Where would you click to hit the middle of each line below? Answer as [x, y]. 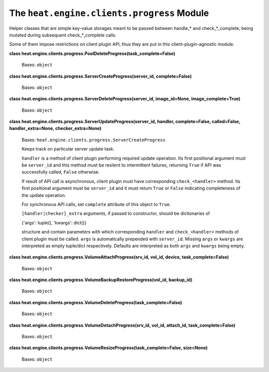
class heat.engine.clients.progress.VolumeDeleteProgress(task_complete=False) [96, 302]
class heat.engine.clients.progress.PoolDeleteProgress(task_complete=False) [92, 53]
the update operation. [44, 195]
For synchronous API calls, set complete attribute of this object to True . [96, 204]
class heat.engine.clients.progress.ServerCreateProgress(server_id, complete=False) [100, 76]
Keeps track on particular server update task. [68, 149]
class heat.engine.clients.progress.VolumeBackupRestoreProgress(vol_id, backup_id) [101, 280]
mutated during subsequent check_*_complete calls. [63, 35]
